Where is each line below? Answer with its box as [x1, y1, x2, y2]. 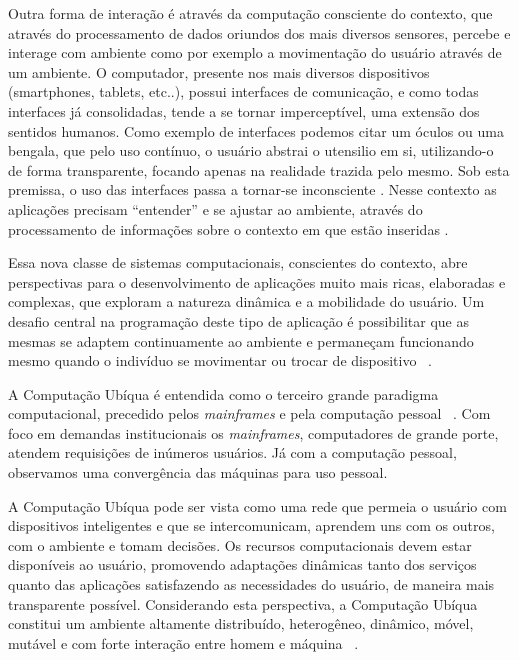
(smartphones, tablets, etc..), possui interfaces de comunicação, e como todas [8, 81, 479, 102]
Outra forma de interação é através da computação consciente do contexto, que [8, 3, 493, 23]
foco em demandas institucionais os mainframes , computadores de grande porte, [8, 422, 499, 443]
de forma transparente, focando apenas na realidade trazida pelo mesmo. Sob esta [8, 159, 510, 180]
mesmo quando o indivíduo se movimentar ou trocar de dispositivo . [8, 350, 432, 371]
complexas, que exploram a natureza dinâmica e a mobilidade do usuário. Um [8, 291, 485, 312]
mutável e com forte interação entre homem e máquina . [8, 632, 359, 653]
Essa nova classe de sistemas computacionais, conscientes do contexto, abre [8, 252, 468, 273]
